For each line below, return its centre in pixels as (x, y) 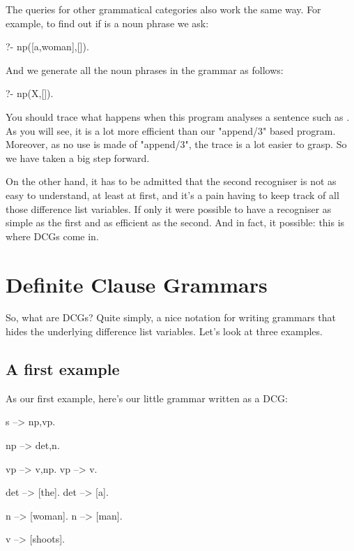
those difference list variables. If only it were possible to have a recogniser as (169, 208)
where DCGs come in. (52, 236)
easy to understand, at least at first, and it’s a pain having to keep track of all (172, 194)
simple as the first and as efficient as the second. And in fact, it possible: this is (175, 222)
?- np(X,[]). (30, 93)
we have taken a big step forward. (78, 157)
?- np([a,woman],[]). (47, 46)
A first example (63, 369)
